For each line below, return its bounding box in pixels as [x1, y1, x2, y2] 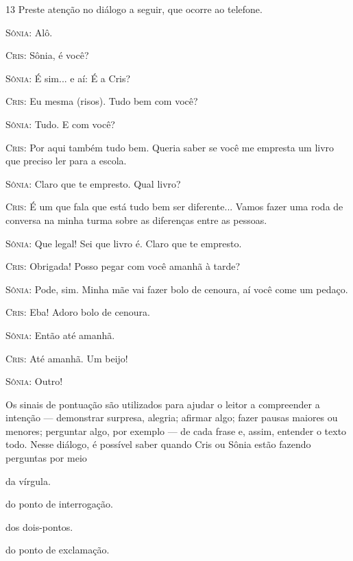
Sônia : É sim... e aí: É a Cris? [5, 71, 131, 85]
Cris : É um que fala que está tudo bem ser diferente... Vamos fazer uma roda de [5, 199, 343, 214]
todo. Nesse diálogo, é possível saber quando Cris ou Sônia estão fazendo [5, 437, 311, 451]
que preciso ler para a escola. [5, 153, 127, 168]
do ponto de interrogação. [5, 497, 113, 511]
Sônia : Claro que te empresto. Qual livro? [5, 176, 181, 190]
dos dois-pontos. [5, 519, 73, 534]
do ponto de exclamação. [5, 543, 110, 557]
